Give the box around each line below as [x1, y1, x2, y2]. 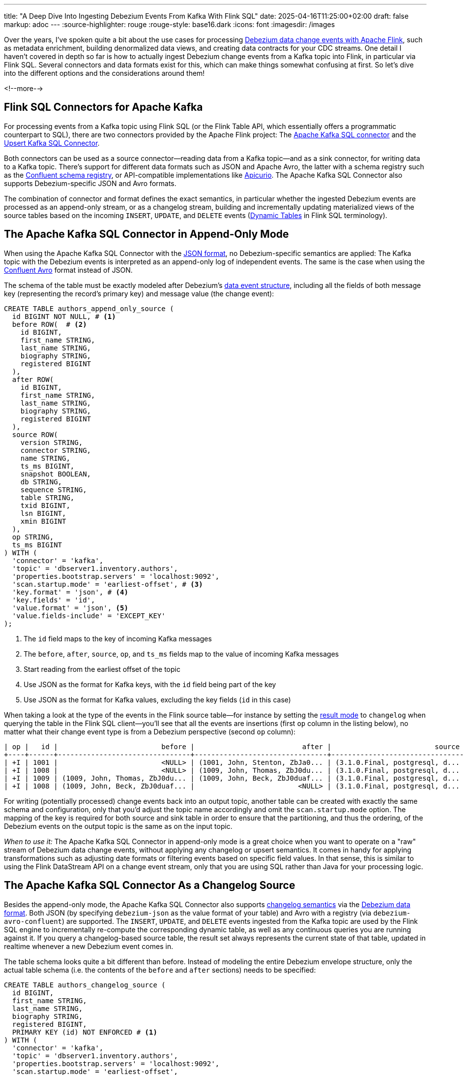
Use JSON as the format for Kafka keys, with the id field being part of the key [24, 680, 276, 689]
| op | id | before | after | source [4, 742, 460, 751]
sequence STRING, [20, 485, 87, 494]
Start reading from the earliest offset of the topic [24, 664, 180, 673]
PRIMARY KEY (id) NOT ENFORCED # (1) [12, 1028, 157, 1036]
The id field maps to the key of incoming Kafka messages [24, 634, 212, 643]
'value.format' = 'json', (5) [12, 603, 128, 612]
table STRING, [20, 493, 75, 502]
